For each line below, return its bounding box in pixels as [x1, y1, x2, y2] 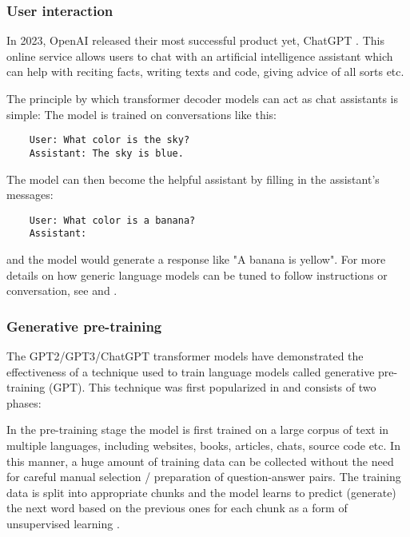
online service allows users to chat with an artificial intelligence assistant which [6, 47, 393, 64]
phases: [6, 394, 42, 411]
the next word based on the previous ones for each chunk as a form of [6, 499, 348, 516]
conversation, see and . [6, 282, 117, 299]
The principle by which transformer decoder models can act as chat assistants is [6, 90, 398, 106]
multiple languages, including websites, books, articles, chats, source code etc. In [6, 436, 400, 453]
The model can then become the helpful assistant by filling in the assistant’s [6, 170, 380, 187]
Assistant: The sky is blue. [29, 147, 184, 159]
